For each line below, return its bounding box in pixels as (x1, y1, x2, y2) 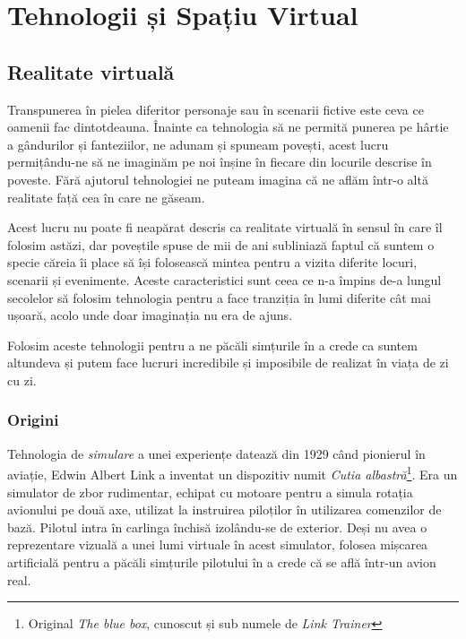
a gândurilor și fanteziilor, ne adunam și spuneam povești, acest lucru (7, 134, 389, 153)
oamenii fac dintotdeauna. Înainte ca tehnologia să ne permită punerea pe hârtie (7, 117, 449, 136)
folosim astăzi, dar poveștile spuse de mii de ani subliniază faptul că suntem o (7, 235, 435, 254)
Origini (7, 409, 59, 431)
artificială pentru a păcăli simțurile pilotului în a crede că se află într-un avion (7, 552, 436, 571)
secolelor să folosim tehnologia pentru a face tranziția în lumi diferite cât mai (7, 288, 431, 307)
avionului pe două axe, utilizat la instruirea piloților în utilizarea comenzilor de (7, 500, 442, 519)
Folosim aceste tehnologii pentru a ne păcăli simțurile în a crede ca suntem (7, 335, 418, 354)
